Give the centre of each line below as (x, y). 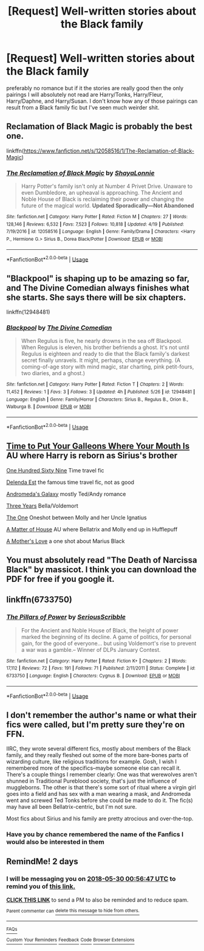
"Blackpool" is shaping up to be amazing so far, (98, 278)
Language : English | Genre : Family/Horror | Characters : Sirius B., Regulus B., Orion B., (97, 399)
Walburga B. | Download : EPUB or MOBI (49, 407)
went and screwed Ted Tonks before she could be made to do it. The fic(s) (100, 800)
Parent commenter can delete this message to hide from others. (73, 911)
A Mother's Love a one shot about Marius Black (66, 541)
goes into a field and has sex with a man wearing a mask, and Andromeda (99, 794)
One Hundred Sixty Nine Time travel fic (55, 470)
